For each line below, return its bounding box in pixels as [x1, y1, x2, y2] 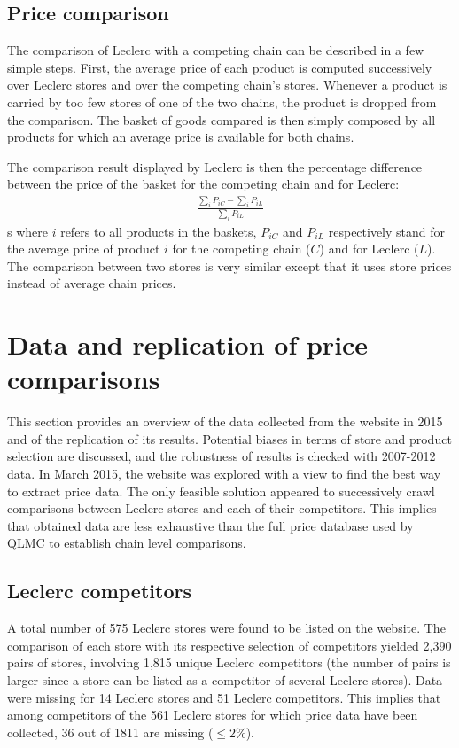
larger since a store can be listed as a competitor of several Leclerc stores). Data [7, 670, 443, 689]
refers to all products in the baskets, [60, 222, 257, 240]
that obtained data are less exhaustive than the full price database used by [7, 516, 414, 534]
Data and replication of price [7, 326, 369, 362]
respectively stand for [328, 222, 446, 240]
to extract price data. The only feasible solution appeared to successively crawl [7, 481, 435, 500]
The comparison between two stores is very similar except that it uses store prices [7, 256, 452, 275]
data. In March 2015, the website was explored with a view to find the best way [7, 464, 441, 482]
